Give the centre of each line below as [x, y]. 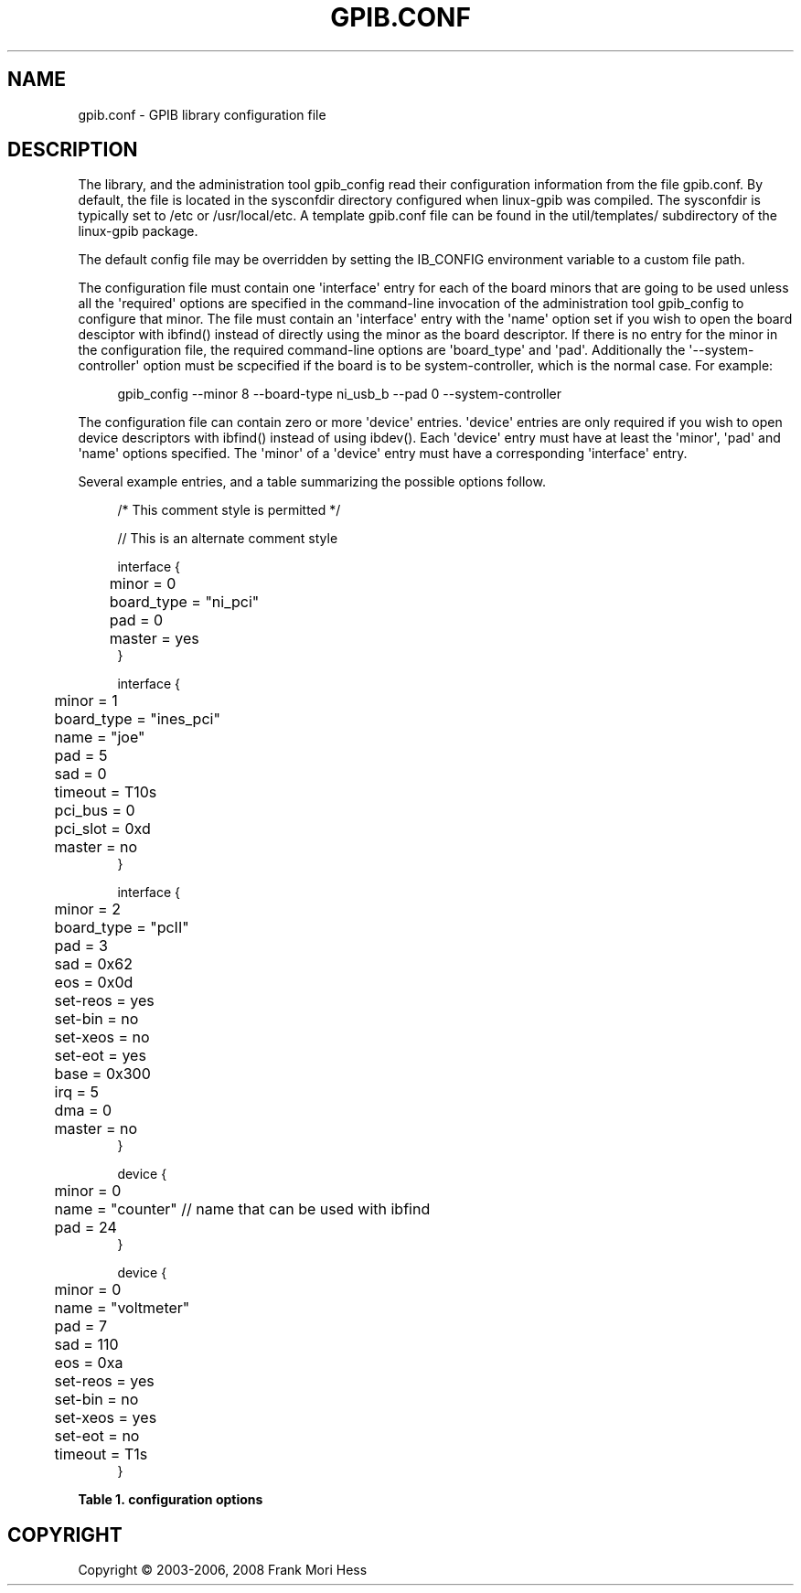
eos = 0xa [89, 1363]
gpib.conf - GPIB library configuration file [202, 114]
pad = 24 [85, 1228]
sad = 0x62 [93, 964]
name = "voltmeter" [122, 1308]
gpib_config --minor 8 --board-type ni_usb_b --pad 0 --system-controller [340, 394]
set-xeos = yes [106, 1418]
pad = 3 [81, 946]
